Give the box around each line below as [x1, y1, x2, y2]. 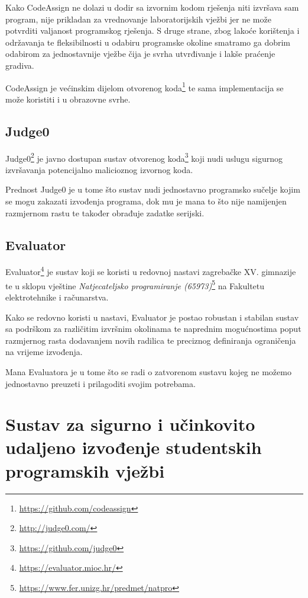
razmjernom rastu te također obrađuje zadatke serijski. [5, 206, 205, 219]
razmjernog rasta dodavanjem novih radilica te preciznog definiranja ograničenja [5, 334, 296, 346]
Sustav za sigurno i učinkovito [5, 412, 255, 436]
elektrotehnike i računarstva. [5, 290, 109, 303]
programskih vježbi [5, 458, 165, 482]
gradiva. [5, 59, 34, 71]
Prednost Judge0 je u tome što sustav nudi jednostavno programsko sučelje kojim [5, 183, 300, 196]
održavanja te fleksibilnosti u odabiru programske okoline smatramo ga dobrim [5, 36, 291, 48]
